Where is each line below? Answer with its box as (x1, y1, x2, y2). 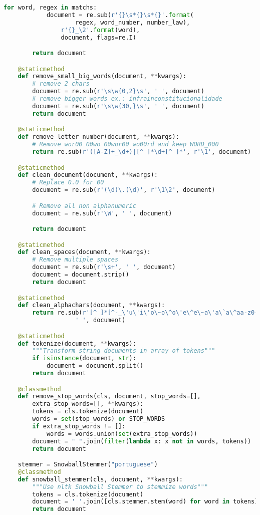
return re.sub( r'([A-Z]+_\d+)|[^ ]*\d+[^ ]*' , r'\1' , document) (32, 148, 251, 155)
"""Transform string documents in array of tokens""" (32, 347, 215, 355)
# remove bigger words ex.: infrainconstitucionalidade (32, 95, 222, 103)
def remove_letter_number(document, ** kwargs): (18, 133, 179, 141)
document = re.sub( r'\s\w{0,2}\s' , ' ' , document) (32, 88, 204, 95)
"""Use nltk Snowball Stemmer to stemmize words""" (32, 483, 208, 490)
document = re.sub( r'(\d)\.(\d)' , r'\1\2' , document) (32, 186, 215, 194)
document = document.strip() (32, 271, 129, 279)
